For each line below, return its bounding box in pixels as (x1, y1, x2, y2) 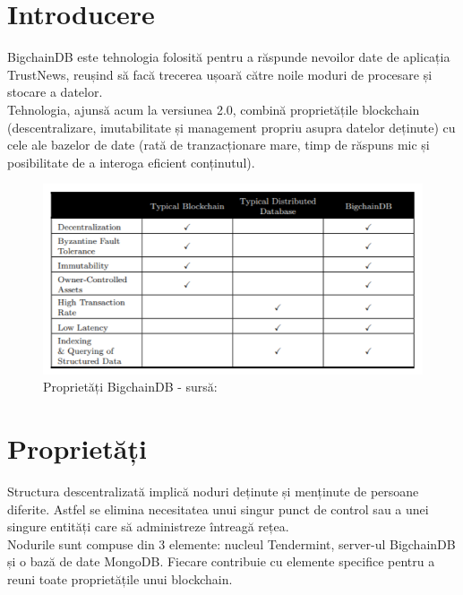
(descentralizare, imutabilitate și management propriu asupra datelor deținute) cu (7, 117, 456, 136)
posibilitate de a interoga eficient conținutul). (7, 152, 255, 171)
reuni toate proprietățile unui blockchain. (7, 569, 233, 588)
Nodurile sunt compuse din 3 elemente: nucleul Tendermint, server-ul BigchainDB (7, 534, 456, 553)
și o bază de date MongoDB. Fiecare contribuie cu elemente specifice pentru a (7, 552, 435, 571)
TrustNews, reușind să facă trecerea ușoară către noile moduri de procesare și (7, 65, 433, 83)
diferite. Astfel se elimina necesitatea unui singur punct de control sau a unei (7, 499, 429, 518)
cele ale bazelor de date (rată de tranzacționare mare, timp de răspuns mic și (7, 135, 430, 154)
